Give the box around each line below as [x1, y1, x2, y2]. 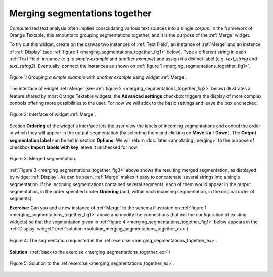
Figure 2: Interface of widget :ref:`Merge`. [9, 111, 96, 117]
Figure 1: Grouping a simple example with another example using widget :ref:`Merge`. [9, 74, 187, 80]
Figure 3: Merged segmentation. [9, 156, 77, 162]
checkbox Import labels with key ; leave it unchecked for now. [9, 144, 139, 150]
